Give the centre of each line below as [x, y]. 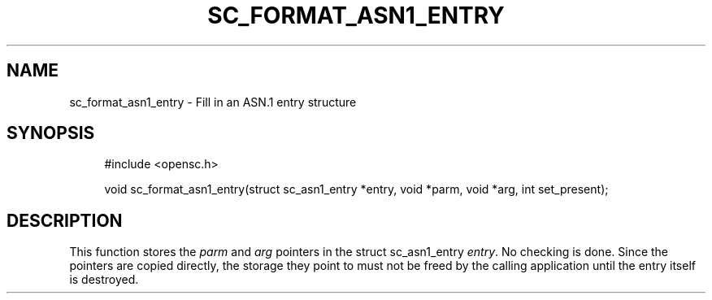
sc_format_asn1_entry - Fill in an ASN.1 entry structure [213, 102]
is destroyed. [104, 280]
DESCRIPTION [65, 220]
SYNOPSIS [51, 133]
